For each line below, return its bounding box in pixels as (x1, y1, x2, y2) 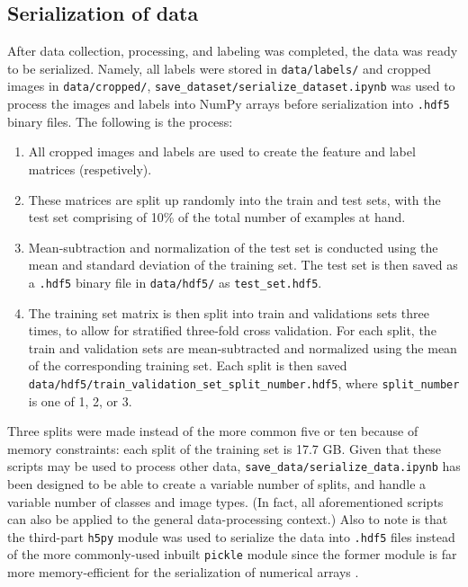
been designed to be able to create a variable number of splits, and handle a (7, 475, 427, 494)
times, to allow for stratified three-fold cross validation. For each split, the (28, 321, 436, 340)
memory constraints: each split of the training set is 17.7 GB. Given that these (7, 439, 441, 458)
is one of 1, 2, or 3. (28, 391, 132, 410)
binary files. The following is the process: (7, 111, 233, 130)
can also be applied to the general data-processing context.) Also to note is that (7, 510, 448, 529)
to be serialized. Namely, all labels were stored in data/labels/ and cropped (7, 58, 431, 77)
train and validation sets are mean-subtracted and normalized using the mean (28, 338, 457, 357)
